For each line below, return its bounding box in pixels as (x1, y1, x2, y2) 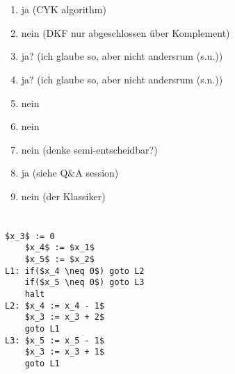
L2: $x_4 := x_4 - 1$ (5, 300, 105, 311)
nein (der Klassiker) (21, 188, 106, 203)
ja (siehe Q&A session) (21, 165, 119, 180)
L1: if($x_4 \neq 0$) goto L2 (5, 266, 145, 276)
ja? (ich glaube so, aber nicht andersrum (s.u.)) (21, 49, 223, 63)
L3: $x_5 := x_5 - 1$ (5, 335, 105, 345)
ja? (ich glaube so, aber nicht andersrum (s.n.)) (21, 72, 223, 86)
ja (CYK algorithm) (21, 2, 106, 17)
